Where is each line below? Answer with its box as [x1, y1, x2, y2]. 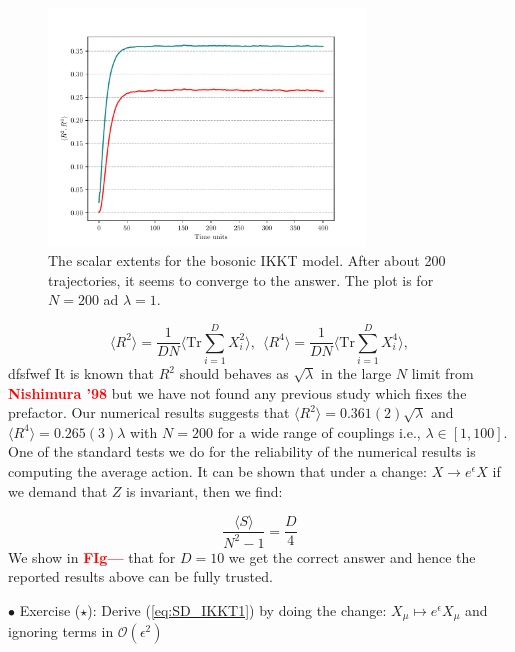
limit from [411, 363, 474, 383]
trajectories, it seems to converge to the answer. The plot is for [48, 269, 434, 290]
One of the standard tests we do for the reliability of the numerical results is [8, 441, 476, 462]
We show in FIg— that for [8, 546, 176, 567]
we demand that [8, 480, 108, 501]
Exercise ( [19, 599, 81, 620]
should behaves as [179, 363, 289, 383]
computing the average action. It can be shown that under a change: [8, 460, 427, 481]
